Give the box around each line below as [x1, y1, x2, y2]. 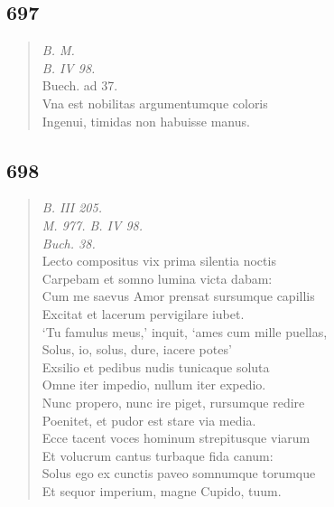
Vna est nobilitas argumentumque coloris [42, 93, 268, 112]
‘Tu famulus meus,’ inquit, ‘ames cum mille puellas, [42, 322, 328, 341]
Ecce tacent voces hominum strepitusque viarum [42, 428, 311, 447]
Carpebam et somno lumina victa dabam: [42, 268, 273, 287]
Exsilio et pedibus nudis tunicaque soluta [42, 357, 270, 376]
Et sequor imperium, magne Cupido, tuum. [42, 481, 282, 500]
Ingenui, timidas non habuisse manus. [42, 111, 250, 130]
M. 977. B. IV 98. [42, 215, 144, 234]
